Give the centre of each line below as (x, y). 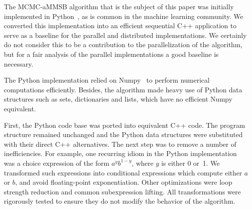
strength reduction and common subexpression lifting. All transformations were (123, 191)
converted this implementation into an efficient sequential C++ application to (120, 26)
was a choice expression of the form (57, 163)
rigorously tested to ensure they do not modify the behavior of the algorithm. (120, 201)
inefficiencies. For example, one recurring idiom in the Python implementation (120, 153)
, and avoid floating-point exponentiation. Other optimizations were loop (124, 182)
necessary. (19, 63)
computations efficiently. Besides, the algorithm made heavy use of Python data (123, 89)
